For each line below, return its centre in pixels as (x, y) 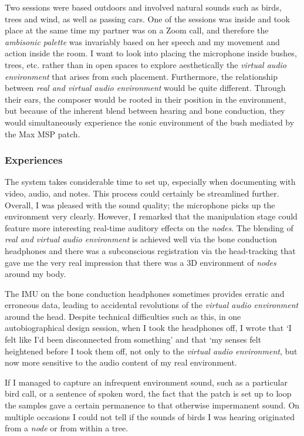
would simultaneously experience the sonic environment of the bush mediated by (150, 122)
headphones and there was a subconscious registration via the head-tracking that (150, 250)
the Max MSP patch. (43, 133)
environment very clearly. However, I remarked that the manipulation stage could (151, 216)
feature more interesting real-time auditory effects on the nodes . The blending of (149, 227)
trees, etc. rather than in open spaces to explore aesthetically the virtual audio (146, 64)
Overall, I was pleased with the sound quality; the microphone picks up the (140, 205)
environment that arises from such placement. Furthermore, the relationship (141, 76)
